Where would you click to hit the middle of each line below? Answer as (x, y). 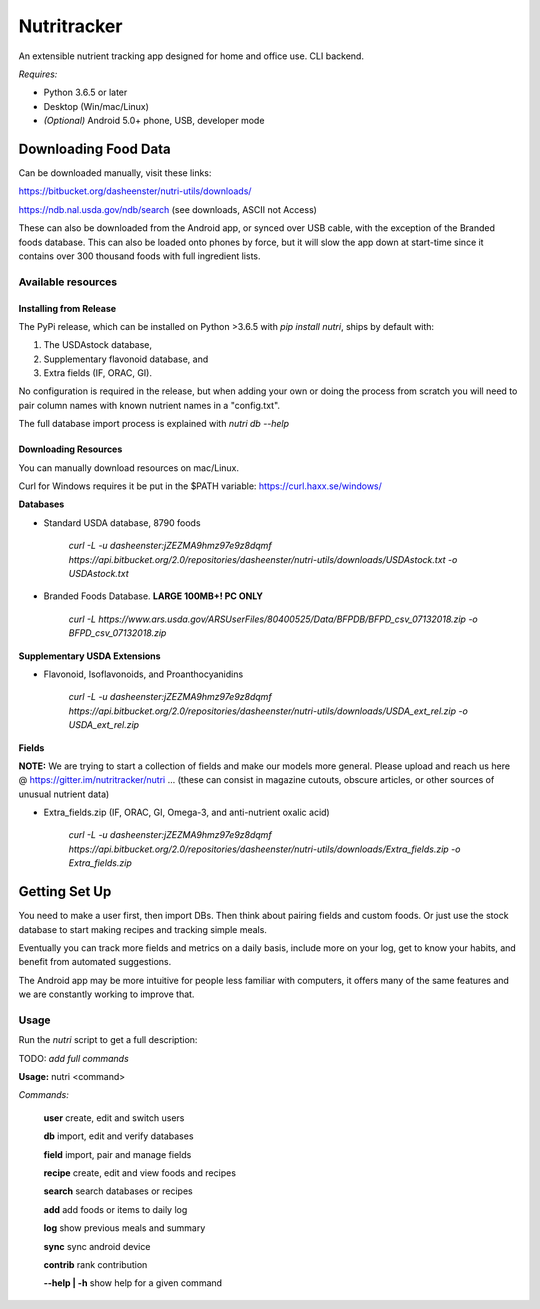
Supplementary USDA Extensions (89, 656)
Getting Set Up (65, 891)
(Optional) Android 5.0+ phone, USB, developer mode (154, 121)
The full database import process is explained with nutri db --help (154, 424)
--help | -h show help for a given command (133, 1283)
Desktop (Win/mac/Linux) (96, 106)
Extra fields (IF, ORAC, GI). (97, 373)
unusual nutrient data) (64, 794)
